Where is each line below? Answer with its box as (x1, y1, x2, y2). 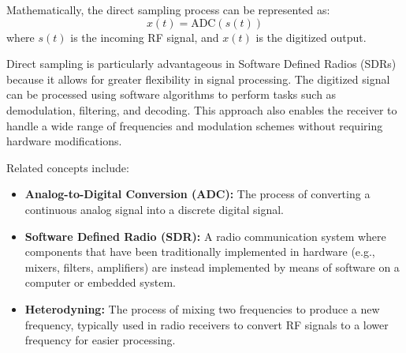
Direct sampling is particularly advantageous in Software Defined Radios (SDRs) (6, 55, 397, 72)
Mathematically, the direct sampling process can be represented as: (6, 2, 330, 17)
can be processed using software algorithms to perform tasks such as (6, 86, 337, 103)
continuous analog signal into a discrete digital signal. (24, 201, 284, 217)
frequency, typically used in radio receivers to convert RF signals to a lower (24, 316, 389, 332)
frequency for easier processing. (24, 332, 176, 348)
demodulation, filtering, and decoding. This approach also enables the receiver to (6, 101, 397, 118)
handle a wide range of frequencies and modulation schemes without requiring (6, 117, 383, 133)
